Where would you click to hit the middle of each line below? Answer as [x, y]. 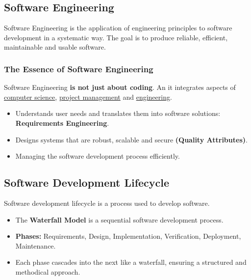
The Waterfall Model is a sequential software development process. [119, 219]
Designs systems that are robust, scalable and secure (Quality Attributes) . [131, 139]
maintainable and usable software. [55, 47]
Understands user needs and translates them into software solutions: [118, 113]
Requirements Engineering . [62, 123]
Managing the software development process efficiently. [98, 156]
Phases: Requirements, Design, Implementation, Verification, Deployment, [128, 236]
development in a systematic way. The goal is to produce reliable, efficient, [116, 37]
